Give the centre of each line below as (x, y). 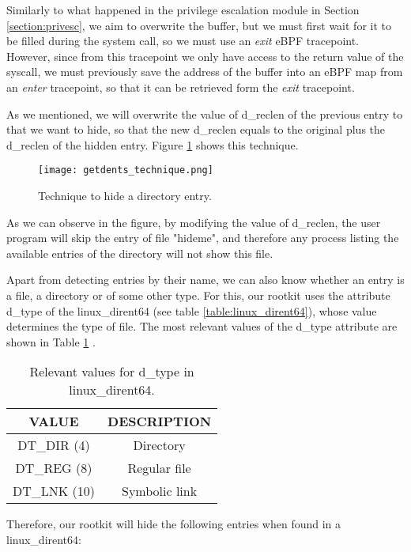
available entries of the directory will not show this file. (140, 253)
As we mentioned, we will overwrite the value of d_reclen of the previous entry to (205, 113)
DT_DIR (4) (54, 445)
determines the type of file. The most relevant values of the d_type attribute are (202, 326)
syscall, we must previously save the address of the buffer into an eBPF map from (205, 72)
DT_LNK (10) (54, 491)
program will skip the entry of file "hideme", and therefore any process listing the (203, 238)
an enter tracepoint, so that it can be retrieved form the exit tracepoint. (181, 87)
